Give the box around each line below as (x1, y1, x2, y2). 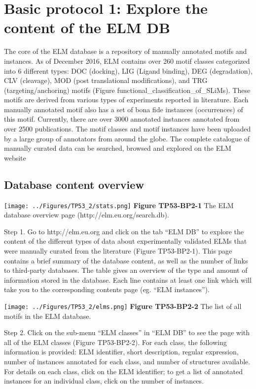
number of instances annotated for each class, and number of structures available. (4, 356, 251, 367)
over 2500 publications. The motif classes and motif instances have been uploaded (4, 124, 251, 134)
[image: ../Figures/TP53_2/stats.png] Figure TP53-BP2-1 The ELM (4, 200, 234, 210)
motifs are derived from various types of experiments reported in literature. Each (4, 94, 249, 105)
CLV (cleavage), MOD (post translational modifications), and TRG (4, 75, 208, 86)
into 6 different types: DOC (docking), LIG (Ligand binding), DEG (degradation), (4, 65, 253, 76)
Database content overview (4, 176, 144, 192)
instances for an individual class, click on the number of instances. (4, 376, 204, 386)
